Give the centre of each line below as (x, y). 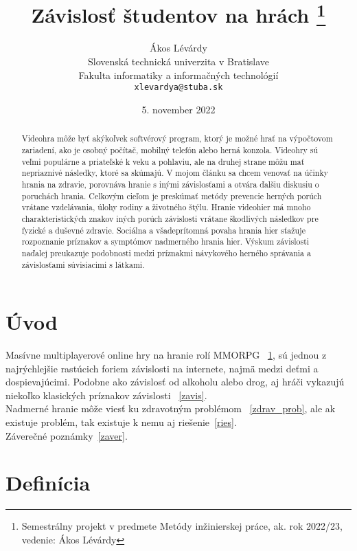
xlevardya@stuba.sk (178, 88)
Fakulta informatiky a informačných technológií (178, 75)
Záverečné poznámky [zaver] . (67, 435)
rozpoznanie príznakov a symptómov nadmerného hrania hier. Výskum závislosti (165, 241)
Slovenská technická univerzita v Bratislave (178, 61)
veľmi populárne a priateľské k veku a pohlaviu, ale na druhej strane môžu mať (163, 161)
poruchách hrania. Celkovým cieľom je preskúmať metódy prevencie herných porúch (172, 195)
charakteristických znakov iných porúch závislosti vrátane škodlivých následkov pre (170, 218)
